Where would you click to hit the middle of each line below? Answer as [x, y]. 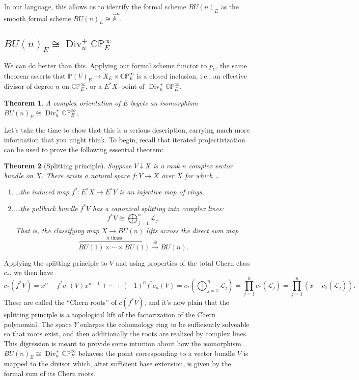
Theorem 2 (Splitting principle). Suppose [68, 166]
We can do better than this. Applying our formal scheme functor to [106, 65]
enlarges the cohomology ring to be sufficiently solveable [165, 324]
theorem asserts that [35, 75]
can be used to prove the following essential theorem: [84, 149]
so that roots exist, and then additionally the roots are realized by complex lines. [126, 334]
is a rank [166, 166]
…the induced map [42, 192]
